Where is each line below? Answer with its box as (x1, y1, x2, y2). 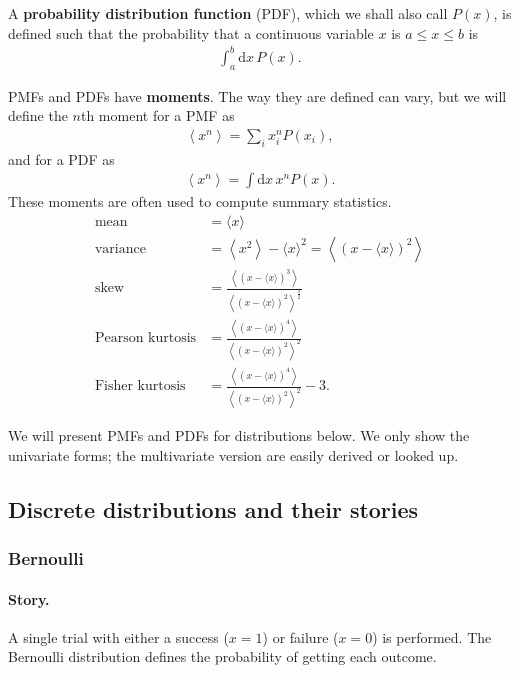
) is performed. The (372, 626, 492, 647)
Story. (8, 588, 50, 609)
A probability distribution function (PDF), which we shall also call (8, 3, 448, 23)
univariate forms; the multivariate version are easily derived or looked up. (8, 444, 459, 465)
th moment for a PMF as (80, 105, 235, 126)
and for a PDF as (8, 148, 115, 169)
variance (94, 241, 146, 256)
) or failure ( (262, 626, 339, 647)
